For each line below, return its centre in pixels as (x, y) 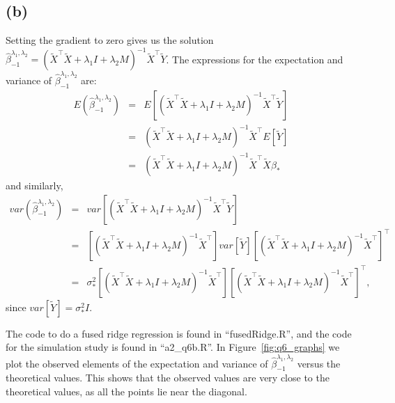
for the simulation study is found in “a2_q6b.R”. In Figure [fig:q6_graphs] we (173, 347)
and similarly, (34, 185)
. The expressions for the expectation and (255, 59)
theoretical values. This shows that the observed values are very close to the (168, 378)
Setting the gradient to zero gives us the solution (110, 40)
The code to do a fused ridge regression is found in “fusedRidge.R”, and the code (179, 333)
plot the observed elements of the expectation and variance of (137, 363)
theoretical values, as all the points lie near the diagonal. (126, 391)
